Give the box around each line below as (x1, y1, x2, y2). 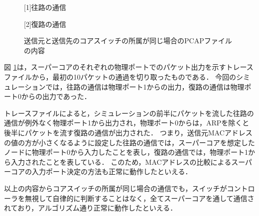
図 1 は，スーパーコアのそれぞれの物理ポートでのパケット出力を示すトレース (4, 62, 254, 72)
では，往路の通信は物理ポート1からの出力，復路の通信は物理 (45, 81, 245, 92)
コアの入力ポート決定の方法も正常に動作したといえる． (10, 166, 192, 177)
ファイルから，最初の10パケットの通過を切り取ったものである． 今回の (4, 71, 237, 82)
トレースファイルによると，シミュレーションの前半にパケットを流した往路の (4, 108, 254, 118)
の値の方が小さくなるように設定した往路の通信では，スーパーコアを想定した (4, 137, 255, 147)
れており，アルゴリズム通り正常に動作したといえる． (4, 203, 177, 213)
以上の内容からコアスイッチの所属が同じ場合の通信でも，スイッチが (4, 183, 227, 193)
